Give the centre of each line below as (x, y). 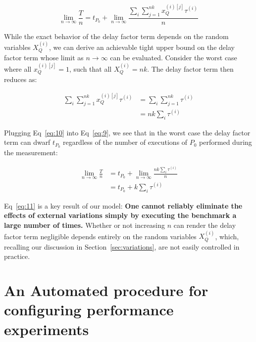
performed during (226, 142)
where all (18, 68)
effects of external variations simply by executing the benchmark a (120, 215)
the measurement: (31, 152)
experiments (47, 329)
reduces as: (21, 79)
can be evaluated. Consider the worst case (174, 58)
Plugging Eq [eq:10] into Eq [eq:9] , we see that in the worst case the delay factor (127, 132)
